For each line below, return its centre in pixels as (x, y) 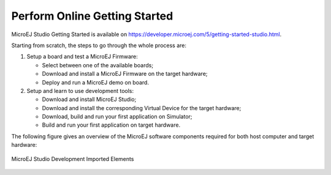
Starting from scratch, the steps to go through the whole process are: (99, 45)
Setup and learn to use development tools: (80, 91)
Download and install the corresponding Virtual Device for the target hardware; (142, 108)
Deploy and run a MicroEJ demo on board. (96, 82)
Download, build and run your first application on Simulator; (117, 117)
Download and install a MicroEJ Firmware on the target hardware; (125, 74)
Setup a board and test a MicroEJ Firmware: (82, 57)
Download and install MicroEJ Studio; (89, 99)
